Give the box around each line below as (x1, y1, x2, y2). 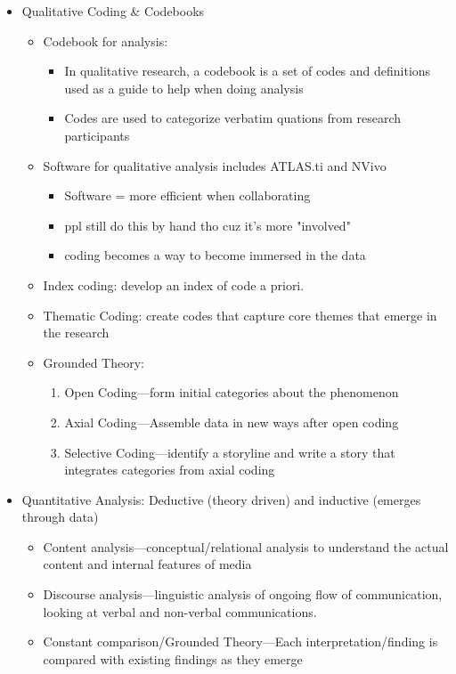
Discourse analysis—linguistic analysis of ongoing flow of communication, (43, 585, 443, 604)
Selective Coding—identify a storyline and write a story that (64, 443, 395, 461)
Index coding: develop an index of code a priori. (43, 275, 305, 294)
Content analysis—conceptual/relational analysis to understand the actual (43, 537, 449, 556)
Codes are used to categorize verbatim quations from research (64, 109, 402, 127)
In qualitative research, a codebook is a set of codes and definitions (64, 61, 431, 80)
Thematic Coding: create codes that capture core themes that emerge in (43, 305, 437, 324)
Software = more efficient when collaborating (64, 186, 311, 205)
